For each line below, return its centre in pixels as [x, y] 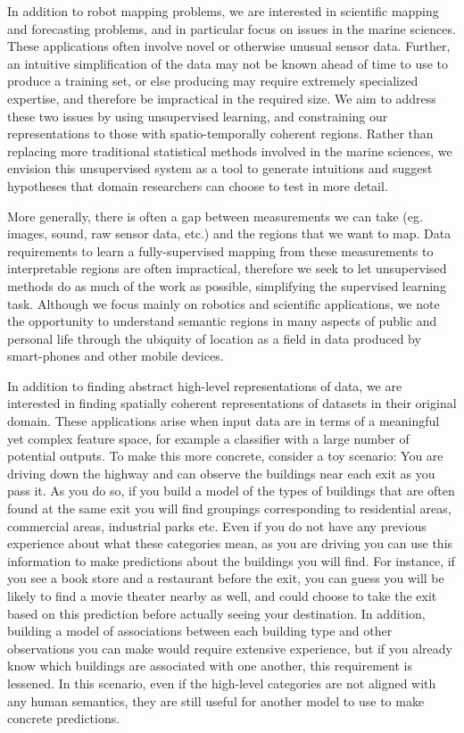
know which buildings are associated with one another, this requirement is [210, 666]
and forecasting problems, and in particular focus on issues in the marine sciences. [232, 28]
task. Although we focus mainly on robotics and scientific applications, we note [224, 303]
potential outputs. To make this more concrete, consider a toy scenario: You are [225, 456]
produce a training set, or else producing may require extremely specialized [213, 81]
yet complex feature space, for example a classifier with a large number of [208, 438]
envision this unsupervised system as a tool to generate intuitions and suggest [220, 168]
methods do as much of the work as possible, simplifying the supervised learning [227, 285]
